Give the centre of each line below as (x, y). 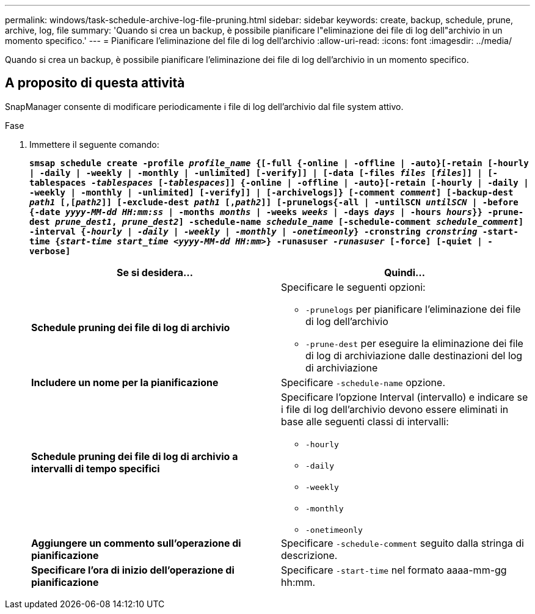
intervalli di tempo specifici (96, 469)
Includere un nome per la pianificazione (125, 382)
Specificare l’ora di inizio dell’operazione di (133, 570)
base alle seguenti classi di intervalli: (365, 421)
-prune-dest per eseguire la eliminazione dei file (414, 343)
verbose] (50, 251)
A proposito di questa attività (95, 83)
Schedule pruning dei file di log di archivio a (135, 457)
